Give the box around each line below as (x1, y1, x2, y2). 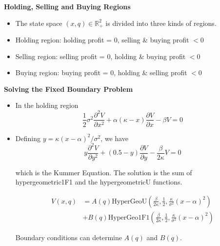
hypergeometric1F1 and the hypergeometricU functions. (15, 177, 182, 187)
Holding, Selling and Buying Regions (4, 1, 131, 11)
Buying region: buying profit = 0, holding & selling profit (15, 67, 187, 78)
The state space (15, 18, 62, 28)
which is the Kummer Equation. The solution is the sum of (15, 167, 192, 177)
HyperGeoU (112, 198, 147, 205)
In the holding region (15, 100, 79, 110)
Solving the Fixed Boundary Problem (4, 83, 133, 94)
